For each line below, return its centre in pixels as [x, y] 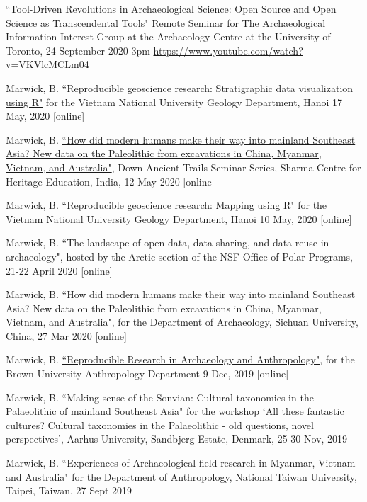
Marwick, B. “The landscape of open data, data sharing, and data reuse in [168, 243]
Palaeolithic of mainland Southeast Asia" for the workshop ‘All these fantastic [175, 411]
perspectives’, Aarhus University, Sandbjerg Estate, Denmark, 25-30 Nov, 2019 [177, 439]
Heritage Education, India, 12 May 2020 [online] [110, 181]
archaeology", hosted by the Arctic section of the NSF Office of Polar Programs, [179, 256]
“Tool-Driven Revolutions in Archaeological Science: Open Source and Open [171, 8]
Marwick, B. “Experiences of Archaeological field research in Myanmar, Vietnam [181, 463]
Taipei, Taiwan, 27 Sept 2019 [69, 490]
